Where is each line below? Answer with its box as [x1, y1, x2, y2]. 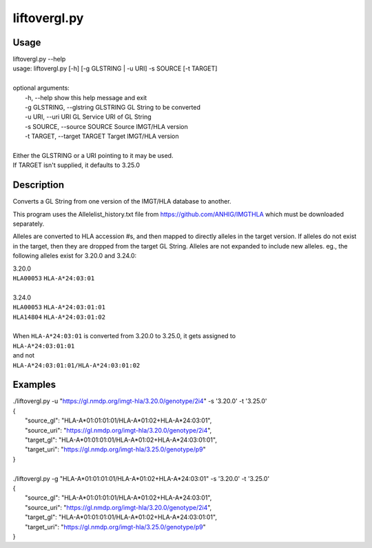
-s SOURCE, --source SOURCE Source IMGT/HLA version [25, 122, 189, 130]
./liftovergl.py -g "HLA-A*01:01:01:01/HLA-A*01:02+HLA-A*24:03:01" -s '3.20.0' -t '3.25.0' [12, 474, 270, 482]
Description [12, 179, 65, 191]
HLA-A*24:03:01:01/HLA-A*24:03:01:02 [12, 361, 141, 369]
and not [12, 351, 34, 360]
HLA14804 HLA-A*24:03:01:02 [12, 313, 106, 321]
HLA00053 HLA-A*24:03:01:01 [12, 304, 106, 311]
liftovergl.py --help [12, 55, 66, 63]
